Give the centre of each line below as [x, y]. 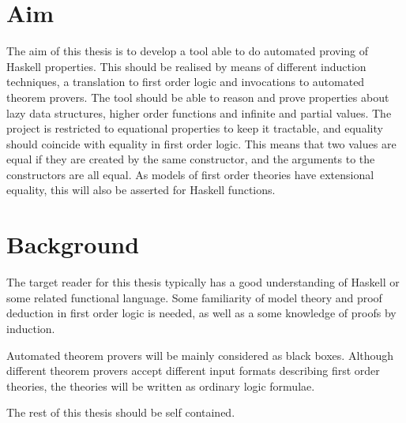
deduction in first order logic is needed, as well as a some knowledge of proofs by [201, 313]
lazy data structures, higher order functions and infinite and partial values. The [199, 112]
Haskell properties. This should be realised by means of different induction [186, 66]
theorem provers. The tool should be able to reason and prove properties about [198, 97]
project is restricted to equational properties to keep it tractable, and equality [195, 128]
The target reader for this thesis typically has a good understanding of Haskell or [203, 282]
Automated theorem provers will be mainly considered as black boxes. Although [200, 355]
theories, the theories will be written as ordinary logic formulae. [161, 386]
